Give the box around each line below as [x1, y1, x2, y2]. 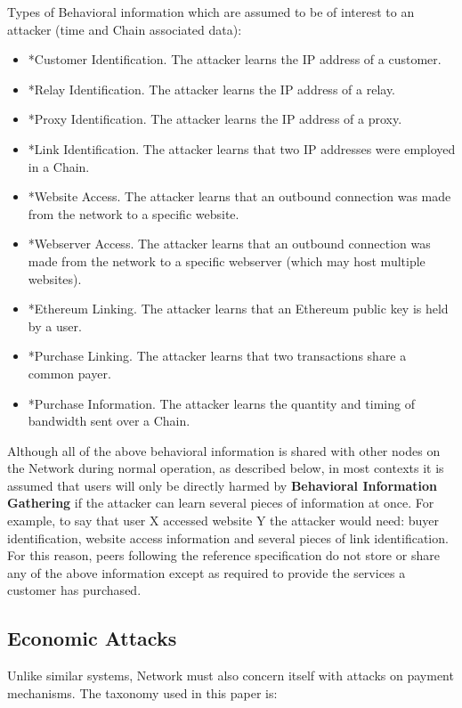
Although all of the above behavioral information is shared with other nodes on [7, 441, 441, 460]
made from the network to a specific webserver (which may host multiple [28, 251, 426, 270]
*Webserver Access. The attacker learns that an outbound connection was [28, 234, 431, 253]
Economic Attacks [7, 624, 177, 652]
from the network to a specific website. [28, 204, 239, 223]
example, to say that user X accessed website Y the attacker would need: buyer [7, 511, 439, 530]
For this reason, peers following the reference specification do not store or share [7, 546, 440, 565]
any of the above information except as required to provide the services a [7, 563, 406, 582]
